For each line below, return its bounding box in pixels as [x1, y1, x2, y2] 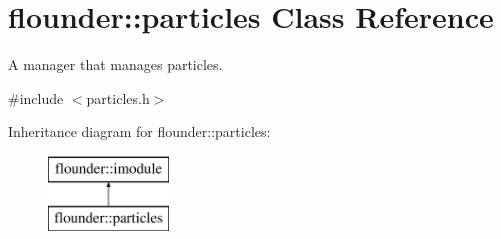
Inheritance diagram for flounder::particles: [8, 121, 271, 142]
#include [8, 87, 64, 108]
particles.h [86, 87, 150, 108]
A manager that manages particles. [8, 54, 223, 75]
